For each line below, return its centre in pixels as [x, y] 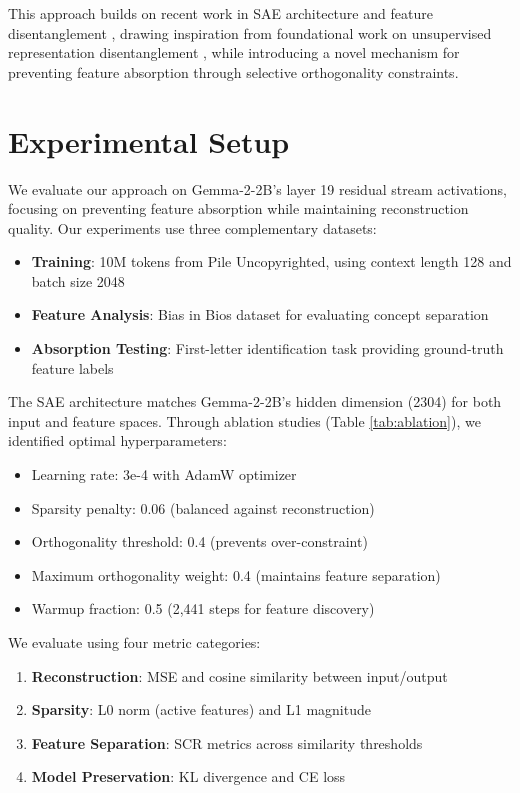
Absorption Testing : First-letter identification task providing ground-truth [267, 348]
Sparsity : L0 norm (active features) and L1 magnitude [201, 709]
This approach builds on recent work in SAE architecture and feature [220, 13]
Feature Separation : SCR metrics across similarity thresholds [227, 742]
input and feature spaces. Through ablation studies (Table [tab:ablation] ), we [244, 420]
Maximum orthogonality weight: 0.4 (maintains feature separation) [236, 574]
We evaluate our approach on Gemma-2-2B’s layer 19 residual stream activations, [257, 188]
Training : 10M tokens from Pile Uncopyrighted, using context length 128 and [271, 261]
